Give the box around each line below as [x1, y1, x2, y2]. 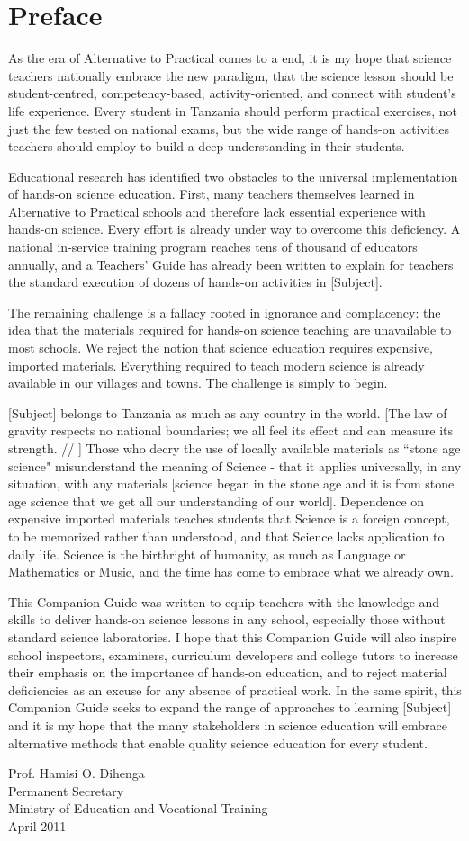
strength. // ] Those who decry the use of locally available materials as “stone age [8, 439, 461, 457]
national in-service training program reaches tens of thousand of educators [8, 237, 418, 256]
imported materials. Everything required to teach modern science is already [8, 355, 425, 374]
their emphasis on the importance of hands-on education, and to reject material [8, 663, 447, 682]
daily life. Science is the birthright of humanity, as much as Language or [8, 544, 406, 563]
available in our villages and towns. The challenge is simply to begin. [8, 373, 388, 392]
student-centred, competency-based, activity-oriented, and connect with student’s [8, 84, 456, 103]
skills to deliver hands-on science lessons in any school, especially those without [8, 610, 446, 629]
